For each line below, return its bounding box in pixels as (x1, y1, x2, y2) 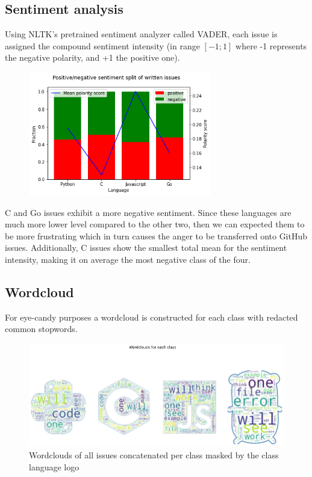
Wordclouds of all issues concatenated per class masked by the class (29, 449, 279, 461)
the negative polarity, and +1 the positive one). (5, 51, 180, 64)
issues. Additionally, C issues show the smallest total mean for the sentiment (5, 241, 287, 254)
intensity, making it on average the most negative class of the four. (5, 253, 251, 266)
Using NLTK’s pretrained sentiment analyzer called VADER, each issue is (5, 28, 278, 40)
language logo (29, 460, 80, 473)
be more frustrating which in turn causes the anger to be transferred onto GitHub (5, 229, 308, 242)
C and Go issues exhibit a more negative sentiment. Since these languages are (5, 206, 292, 218)
